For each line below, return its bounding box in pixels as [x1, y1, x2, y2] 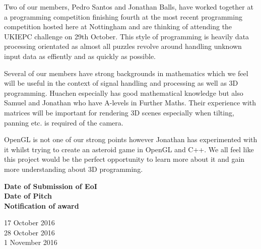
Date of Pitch [4, 191, 52, 201]
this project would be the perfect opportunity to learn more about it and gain [4, 154, 245, 164]
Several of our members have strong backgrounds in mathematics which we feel [4, 68, 248, 78]
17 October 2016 [4, 217, 55, 228]
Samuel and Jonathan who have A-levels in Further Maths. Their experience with [4, 97, 256, 108]
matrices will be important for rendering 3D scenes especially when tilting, [4, 107, 234, 117]
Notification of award [4, 200, 79, 211]
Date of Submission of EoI [4, 180, 97, 191]
